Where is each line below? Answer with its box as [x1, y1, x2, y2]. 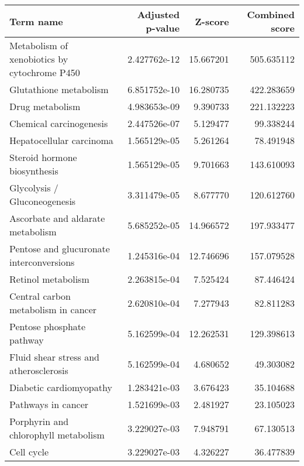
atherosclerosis [9, 364, 68, 377]
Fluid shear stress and [9, 350, 100, 364]
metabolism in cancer [9, 303, 97, 316]
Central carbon [9, 289, 71, 303]
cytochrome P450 [9, 66, 80, 79]
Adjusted [137, 8, 180, 21]
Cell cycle [9, 445, 49, 458]
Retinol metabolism [9, 272, 89, 286]
